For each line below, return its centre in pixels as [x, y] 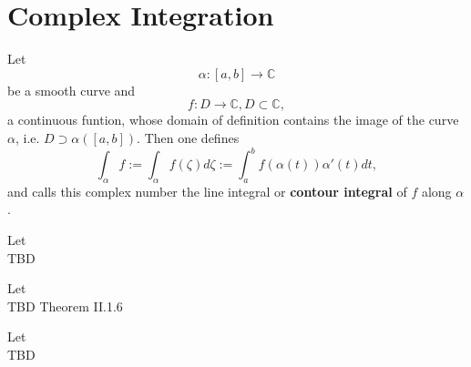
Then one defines [192, 137]
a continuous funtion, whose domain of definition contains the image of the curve [233, 120]
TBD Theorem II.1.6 [65, 306]
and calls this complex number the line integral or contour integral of [207, 191]
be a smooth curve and [72, 90]
